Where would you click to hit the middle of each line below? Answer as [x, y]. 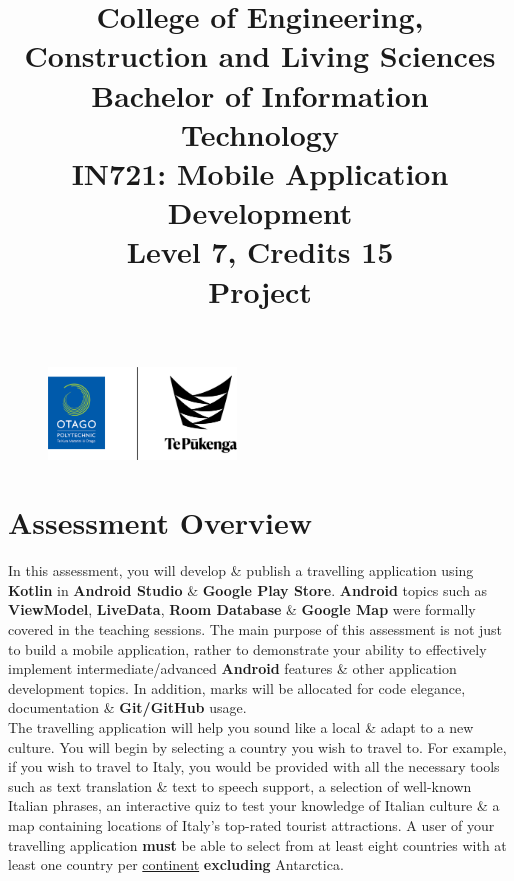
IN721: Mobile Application [260, 172]
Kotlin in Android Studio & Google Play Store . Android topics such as [248, 589]
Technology [260, 133]
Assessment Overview [160, 522]
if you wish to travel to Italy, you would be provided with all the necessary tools [254, 766]
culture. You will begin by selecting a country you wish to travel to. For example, [257, 746]
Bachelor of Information [260, 94]
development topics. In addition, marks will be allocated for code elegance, [237, 687]
